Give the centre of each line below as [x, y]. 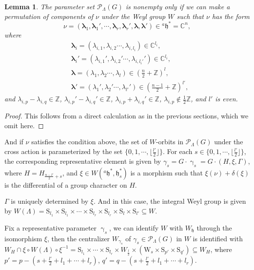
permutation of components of [49, 16]
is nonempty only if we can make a [178, 6]
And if [14, 142]
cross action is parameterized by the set [64, 151]
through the [214, 227]
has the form [231, 16]
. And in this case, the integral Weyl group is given [170, 201]
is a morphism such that [166, 172]
